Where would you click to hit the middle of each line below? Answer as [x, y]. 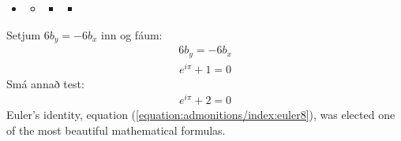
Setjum [24, 34]
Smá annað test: [45, 83]
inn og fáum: [132, 34]
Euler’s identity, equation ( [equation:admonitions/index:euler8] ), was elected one [201, 115]
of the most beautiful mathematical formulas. [116, 130]
